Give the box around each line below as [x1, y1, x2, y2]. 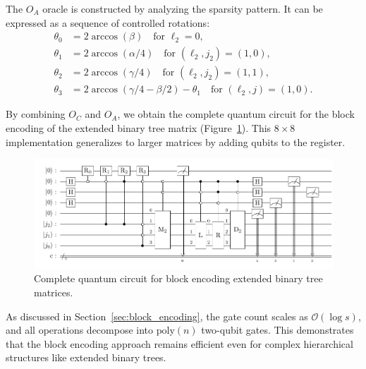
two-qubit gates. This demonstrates [201, 322, 354, 337]
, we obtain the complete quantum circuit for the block [117, 107, 355, 121]
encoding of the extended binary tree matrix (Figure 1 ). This [6, 120, 272, 135]
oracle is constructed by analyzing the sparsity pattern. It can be [42, 1, 323, 16]
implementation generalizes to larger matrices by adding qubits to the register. [6, 134, 346, 149]
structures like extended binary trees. [6, 350, 166, 365]
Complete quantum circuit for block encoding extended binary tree [34, 271, 323, 286]
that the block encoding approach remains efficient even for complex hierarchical [6, 336, 353, 351]
